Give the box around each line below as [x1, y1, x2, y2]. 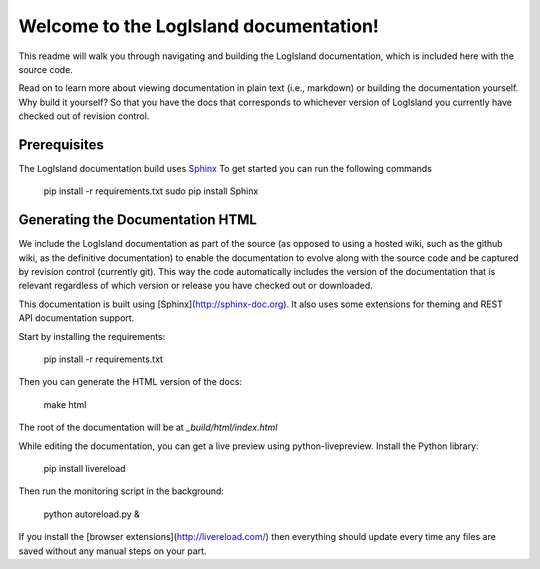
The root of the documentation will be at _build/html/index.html [18, 421, 278, 434]
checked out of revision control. [18, 110, 150, 122]
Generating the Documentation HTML [18, 211, 257, 229]
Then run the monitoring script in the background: [18, 485, 225, 497]
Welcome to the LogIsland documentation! [18, 15, 380, 37]
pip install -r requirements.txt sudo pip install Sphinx [43, 185, 259, 197]
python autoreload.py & [43, 508, 140, 520]
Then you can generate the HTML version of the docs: [18, 376, 243, 388]
